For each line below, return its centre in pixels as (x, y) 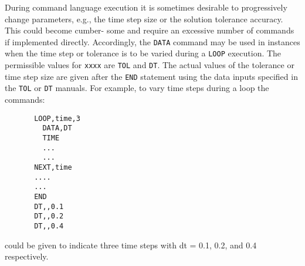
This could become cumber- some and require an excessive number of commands (150, 30)
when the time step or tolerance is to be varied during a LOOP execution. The (143, 53)
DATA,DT (57, 128)
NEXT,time (53, 167)
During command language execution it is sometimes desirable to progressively (146, 7)
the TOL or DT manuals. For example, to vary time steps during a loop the (137, 88)
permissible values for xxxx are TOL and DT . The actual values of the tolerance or (150, 65)
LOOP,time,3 (57, 118)
